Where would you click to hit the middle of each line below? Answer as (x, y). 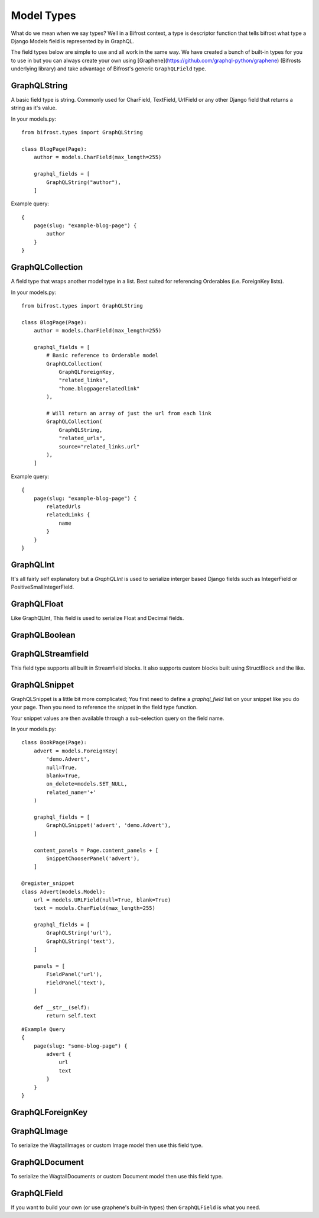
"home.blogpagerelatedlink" (99, 388)
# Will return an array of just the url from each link (129, 413)
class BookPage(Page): (54, 743)
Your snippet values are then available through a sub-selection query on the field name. (118, 718)
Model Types (43, 15)
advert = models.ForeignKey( (76, 751)
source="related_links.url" (99, 446)
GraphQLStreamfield (50, 654)
